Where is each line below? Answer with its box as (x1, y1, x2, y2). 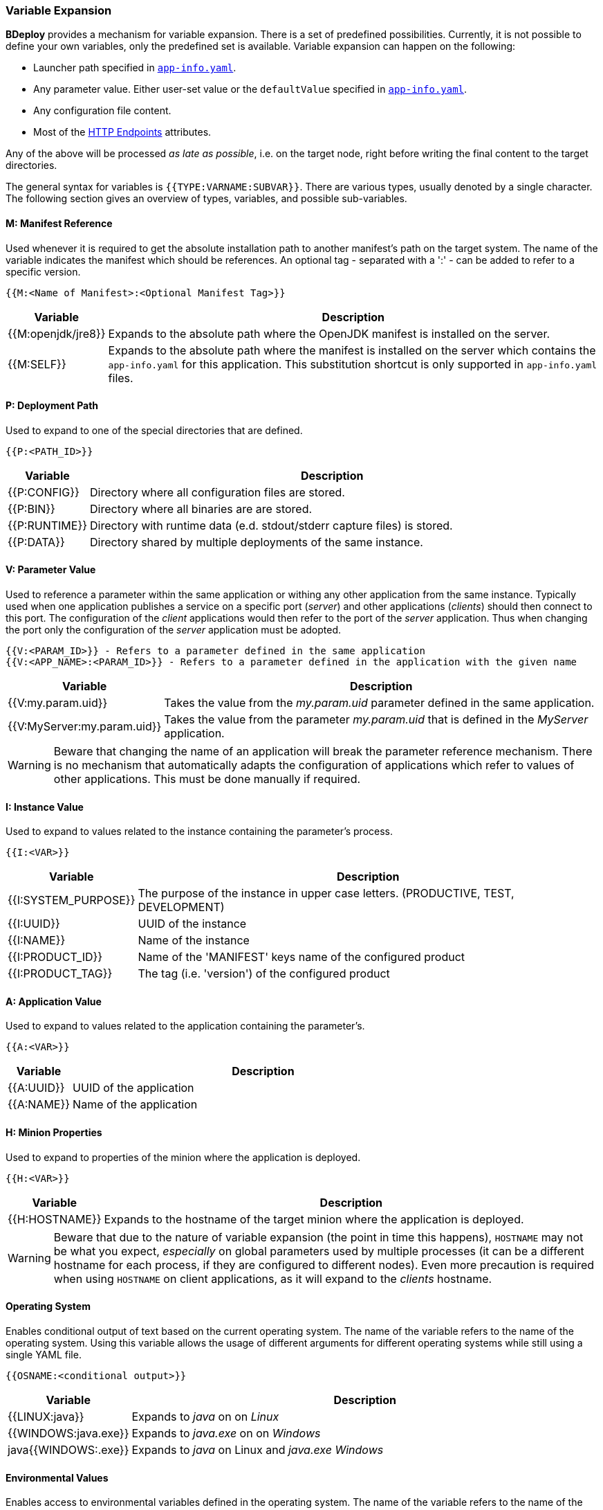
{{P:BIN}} (8, 501, 55, 516)
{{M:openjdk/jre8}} (8, 326, 106, 341)
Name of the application (73, 1097, 198, 1112)
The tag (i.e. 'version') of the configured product (138, 967, 390, 981)
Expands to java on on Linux (131, 1409, 279, 1423)
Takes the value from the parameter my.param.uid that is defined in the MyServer (164, 712, 588, 727)
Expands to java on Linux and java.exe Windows (131, 1442, 384, 1457)
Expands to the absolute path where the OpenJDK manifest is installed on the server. (108, 326, 550, 341)
